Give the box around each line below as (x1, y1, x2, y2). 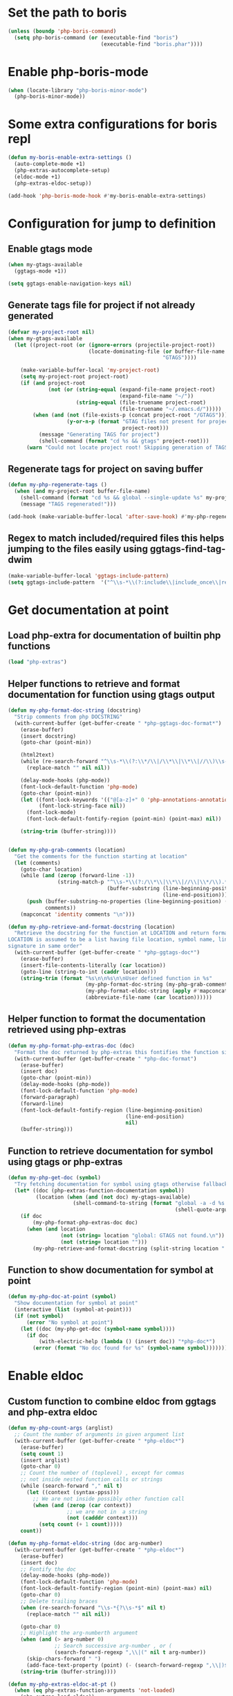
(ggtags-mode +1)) (14, 268, 68, 275)
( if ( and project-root (20, 380, 86, 387)
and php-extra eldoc (8, 1406, 98, 1418)
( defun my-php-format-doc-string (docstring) (8, 707, 141, 714)
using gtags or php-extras (8, 1156, 123, 1168)
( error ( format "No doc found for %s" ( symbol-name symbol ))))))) (32, 1345, 228, 1352)
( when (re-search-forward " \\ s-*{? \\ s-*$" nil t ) (20, 1604, 167, 1611)
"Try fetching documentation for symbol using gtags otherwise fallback (14, 1181, 228, 1188)
